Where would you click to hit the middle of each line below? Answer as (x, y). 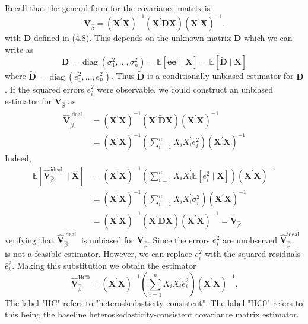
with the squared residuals (253, 254)
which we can (268, 38)
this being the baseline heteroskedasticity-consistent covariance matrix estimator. (152, 314)
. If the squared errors (45, 89)
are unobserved (250, 239)
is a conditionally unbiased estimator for (220, 76)
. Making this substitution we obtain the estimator (104, 266)
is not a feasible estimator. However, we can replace (99, 254)
